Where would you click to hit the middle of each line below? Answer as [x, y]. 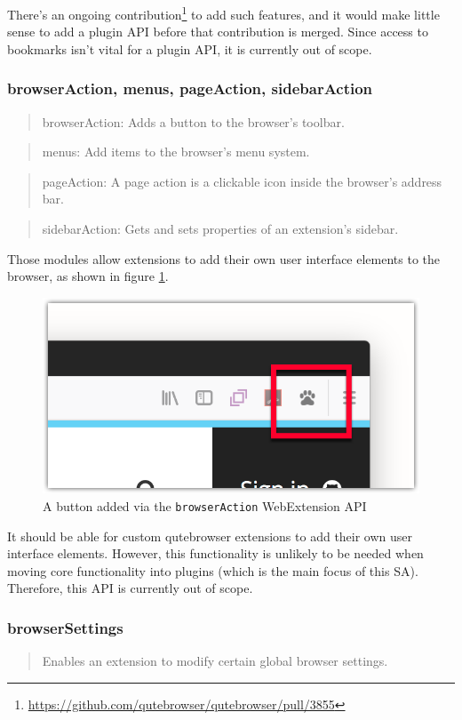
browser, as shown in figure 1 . [88, 276]
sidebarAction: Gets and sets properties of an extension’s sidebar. [220, 229]
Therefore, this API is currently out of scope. [130, 588]
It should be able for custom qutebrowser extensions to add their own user [210, 536]
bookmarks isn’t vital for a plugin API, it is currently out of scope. [190, 48]
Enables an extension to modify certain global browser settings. [215, 661]
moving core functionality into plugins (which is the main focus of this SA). [213, 570]
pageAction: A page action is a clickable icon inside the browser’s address [242, 181]
